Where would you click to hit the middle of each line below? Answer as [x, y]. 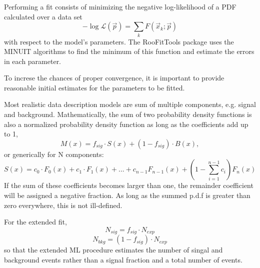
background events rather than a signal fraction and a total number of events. [123, 259]
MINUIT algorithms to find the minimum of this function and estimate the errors [129, 51]
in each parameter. [33, 61]
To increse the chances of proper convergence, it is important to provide [114, 78]
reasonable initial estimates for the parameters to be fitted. [94, 87]
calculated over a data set [43, 16]
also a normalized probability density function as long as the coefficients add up [126, 124]
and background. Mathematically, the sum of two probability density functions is [128, 114]
